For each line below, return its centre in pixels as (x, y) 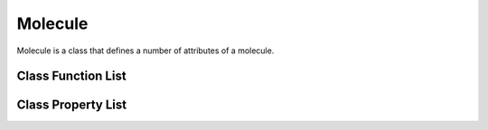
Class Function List (71, 76)
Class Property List (71, 105)
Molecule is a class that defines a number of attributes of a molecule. (145, 51)
